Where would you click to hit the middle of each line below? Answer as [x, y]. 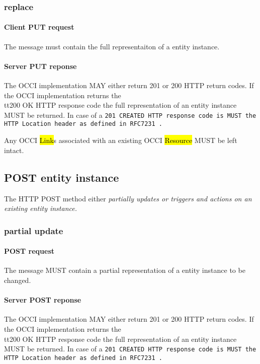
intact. [14, 150]
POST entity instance [62, 177]
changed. [18, 280]
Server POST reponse [43, 300]
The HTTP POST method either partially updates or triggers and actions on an [128, 198]
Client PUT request [39, 27]
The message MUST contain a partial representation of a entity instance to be [125, 270]
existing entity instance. [40, 208]
